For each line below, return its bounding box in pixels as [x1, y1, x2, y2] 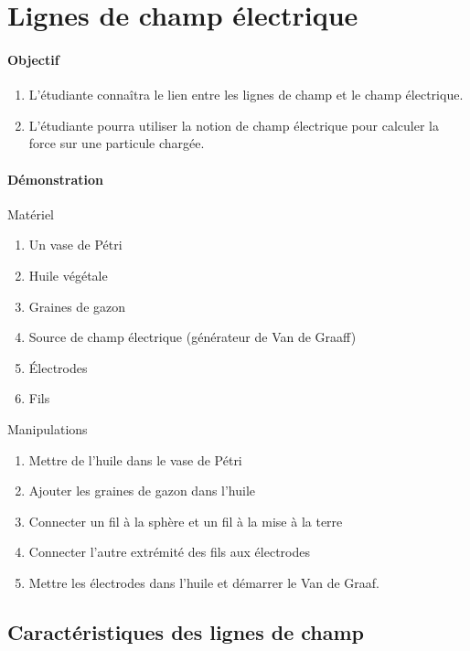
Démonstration [7, 169, 103, 188]
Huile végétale [28, 265, 108, 284]
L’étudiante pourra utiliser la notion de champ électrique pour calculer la [28, 115, 439, 134]
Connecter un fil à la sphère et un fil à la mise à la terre [28, 511, 343, 530]
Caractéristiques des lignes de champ [7, 617, 365, 646]
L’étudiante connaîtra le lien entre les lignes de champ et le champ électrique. [28, 85, 464, 104]
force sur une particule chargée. [28, 133, 205, 153]
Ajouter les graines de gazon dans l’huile [28, 481, 256, 500]
